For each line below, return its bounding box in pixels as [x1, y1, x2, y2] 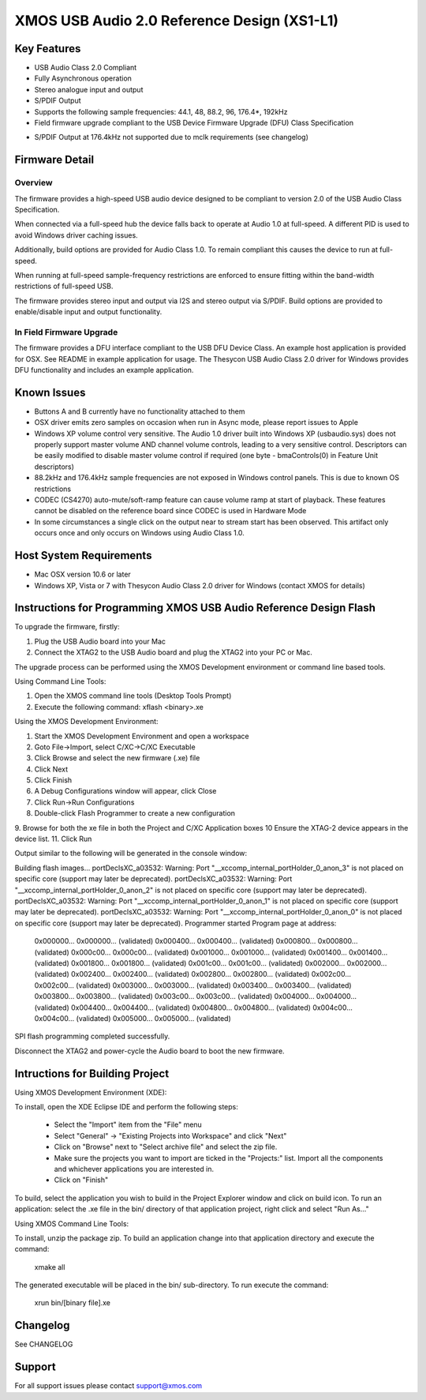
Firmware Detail [14, 153, 95, 167]
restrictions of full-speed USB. [14, 281, 114, 291]
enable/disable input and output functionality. [14, 307, 163, 317]
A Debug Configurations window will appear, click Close [34, 786, 217, 796]
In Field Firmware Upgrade [14, 326, 118, 337]
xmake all [34, 1262, 65, 1271]
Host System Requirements [14, 549, 152, 562]
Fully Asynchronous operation [34, 73, 132, 83]
